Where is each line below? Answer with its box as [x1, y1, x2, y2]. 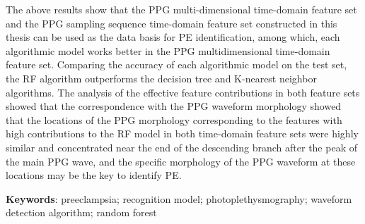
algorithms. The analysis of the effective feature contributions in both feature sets [6, 85, 360, 99]
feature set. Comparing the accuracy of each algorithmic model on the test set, [6, 57, 347, 72]
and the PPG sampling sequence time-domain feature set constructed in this [6, 15, 337, 30]
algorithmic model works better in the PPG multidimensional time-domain [6, 43, 330, 58]
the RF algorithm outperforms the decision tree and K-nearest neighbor [6, 70, 317, 85]
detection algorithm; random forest [6, 205, 157, 220]
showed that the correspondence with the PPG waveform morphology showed [6, 99, 342, 113]
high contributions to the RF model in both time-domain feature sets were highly [6, 126, 359, 141]
